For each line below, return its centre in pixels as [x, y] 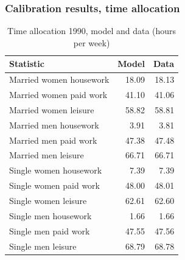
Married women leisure [52, 109]
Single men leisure [43, 246]
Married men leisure [47, 155]
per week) [92, 42]
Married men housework [54, 125]
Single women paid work [54, 185]
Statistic [27, 64]
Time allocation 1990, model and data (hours [92, 31]
